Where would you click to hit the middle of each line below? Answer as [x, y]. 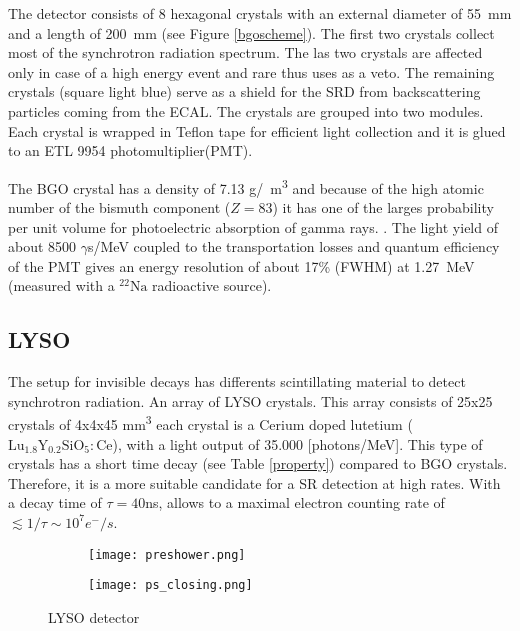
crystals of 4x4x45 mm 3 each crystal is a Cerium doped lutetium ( [210, 423]
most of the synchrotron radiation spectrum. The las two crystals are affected [245, 52]
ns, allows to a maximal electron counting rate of [295, 502]
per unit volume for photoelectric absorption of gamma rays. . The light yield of [253, 226]
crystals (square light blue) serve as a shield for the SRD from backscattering [244, 91]
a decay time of [55, 502]
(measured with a [61, 285]
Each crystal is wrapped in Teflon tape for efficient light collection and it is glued [257, 130]
